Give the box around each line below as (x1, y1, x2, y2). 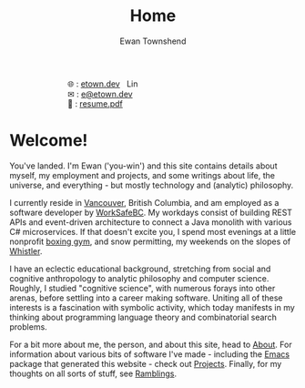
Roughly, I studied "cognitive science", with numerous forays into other (9, 282, 276, 293)
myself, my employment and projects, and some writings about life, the (9, 169, 276, 180)
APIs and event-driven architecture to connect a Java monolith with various (9, 216, 292, 228)
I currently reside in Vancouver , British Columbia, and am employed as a (9, 197, 280, 208)
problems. (9, 321, 47, 332)
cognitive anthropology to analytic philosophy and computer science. (9, 272, 269, 283)
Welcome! (9, 130, 88, 151)
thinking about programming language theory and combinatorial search (9, 311, 278, 322)
